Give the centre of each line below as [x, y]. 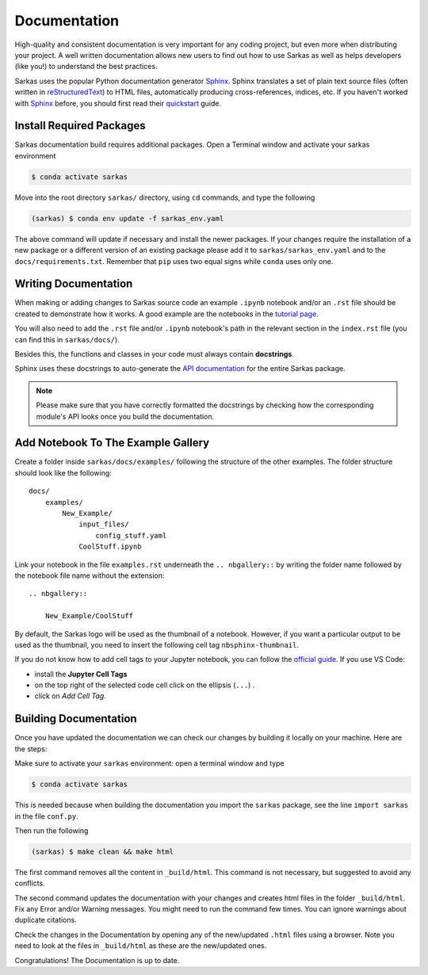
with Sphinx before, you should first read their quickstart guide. [118, 103]
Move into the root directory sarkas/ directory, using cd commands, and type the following [165, 197]
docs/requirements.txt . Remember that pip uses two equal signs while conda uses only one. [174, 261]
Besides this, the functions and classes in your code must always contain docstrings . [155, 354]
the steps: [31, 748]
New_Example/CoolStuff [89, 616]
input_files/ [104, 524]
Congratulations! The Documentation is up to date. [97, 960]
